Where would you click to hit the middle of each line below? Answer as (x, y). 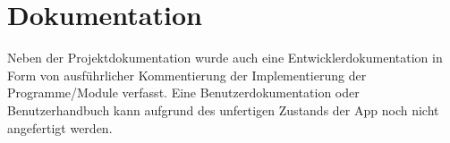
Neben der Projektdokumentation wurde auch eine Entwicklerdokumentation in (225, 58)
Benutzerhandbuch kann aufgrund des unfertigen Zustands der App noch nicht (223, 109)
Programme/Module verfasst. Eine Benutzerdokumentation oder (183, 93)
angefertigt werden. (60, 127)
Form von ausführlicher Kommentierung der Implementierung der (187, 75)
